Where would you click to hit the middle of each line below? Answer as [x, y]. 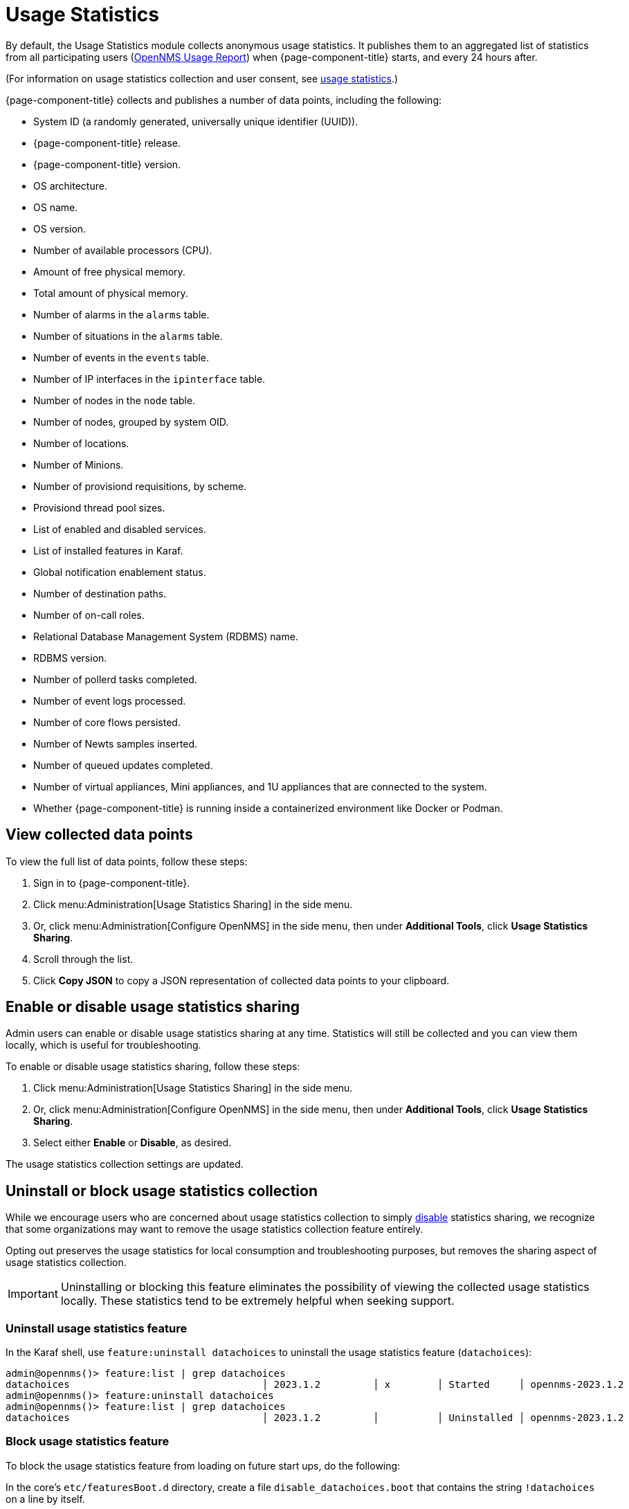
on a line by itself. [45, 1499]
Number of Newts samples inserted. [116, 743]
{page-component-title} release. [107, 143]
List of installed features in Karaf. [108, 550]
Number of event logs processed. [110, 701]
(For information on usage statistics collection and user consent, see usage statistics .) [202, 78]
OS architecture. [70, 186]
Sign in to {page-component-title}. [112, 883]
